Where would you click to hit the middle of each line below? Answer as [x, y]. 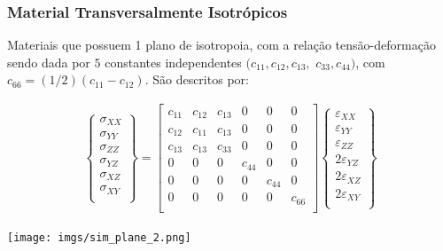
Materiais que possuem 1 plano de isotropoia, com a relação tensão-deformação [221, 45]
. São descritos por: [197, 79]
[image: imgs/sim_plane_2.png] [99, 237]
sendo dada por [49, 62]
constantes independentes [173, 62]
